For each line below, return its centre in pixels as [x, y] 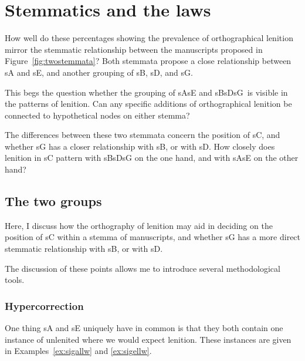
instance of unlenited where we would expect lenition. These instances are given [148, 339]
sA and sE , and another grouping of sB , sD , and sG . [99, 72]
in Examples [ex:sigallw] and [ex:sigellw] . [78, 351]
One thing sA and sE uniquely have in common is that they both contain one [144, 328]
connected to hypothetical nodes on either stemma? [97, 115]
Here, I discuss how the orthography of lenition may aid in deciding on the [139, 225]
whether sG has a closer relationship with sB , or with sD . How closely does [140, 146]
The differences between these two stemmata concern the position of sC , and [143, 135]
